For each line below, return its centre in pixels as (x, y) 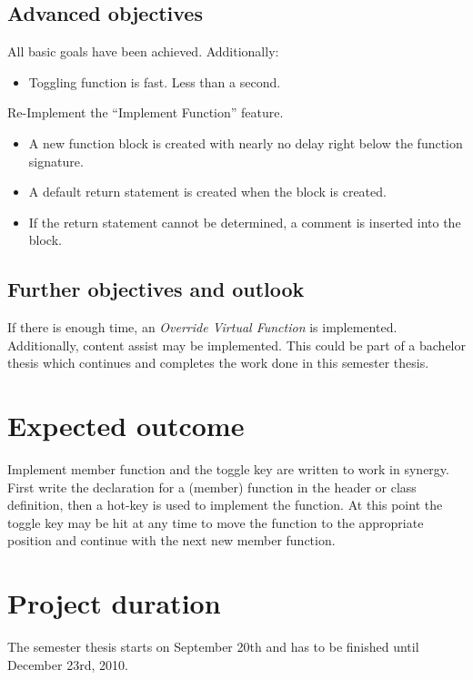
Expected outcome (126, 426)
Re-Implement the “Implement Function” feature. (146, 112)
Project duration (114, 603)
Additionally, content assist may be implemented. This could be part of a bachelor (236, 345)
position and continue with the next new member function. (171, 540)
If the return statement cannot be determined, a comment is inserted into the (245, 222)
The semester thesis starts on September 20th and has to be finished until (213, 647)
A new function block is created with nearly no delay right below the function (246, 142)
